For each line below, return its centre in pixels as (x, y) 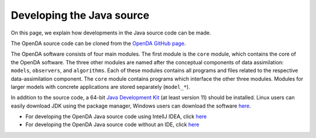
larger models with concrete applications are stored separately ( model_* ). (100, 87)
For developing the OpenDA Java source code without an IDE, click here (112, 125)
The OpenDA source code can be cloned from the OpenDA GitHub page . (98, 43)
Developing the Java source (80, 15)
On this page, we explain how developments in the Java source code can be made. (111, 33)
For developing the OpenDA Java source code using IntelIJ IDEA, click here (116, 116)
